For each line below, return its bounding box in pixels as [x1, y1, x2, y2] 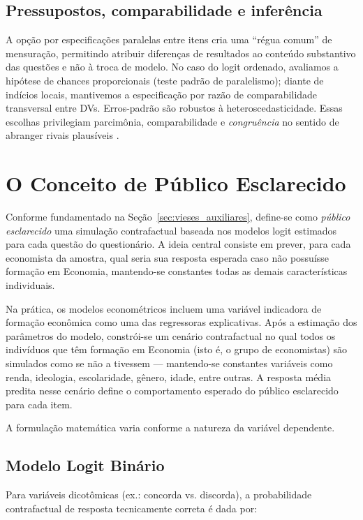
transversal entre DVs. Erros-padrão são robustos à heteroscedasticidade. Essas [6, 101, 343, 115]
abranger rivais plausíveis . [6, 128, 119, 142]
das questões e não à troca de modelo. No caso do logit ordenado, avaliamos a [6, 59, 339, 74]
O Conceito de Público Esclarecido [6, 169, 346, 198]
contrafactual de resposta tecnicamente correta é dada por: [6, 500, 258, 515]
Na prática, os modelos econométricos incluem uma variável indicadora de [6, 301, 322, 315]
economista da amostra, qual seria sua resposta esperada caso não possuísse [6, 250, 329, 265]
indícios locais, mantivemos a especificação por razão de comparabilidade [6, 87, 318, 101]
